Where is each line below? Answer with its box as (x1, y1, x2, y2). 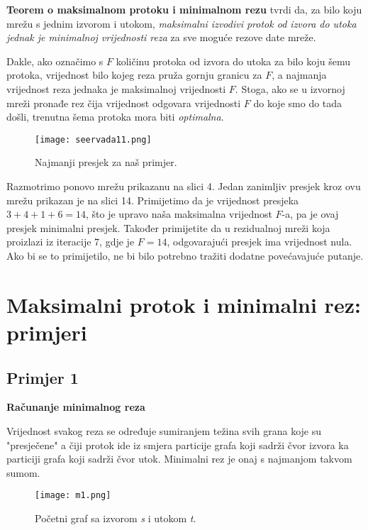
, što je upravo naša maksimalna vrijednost (86, 206, 272, 221)
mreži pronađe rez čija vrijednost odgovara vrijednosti (6, 95, 241, 110)
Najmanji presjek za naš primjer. (35, 155, 177, 170)
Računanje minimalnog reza (6, 399, 145, 414)
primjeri (6, 317, 87, 346)
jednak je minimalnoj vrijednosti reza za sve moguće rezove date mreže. (6, 30, 316, 45)
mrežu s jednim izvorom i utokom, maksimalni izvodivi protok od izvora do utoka (6, 16, 357, 31)
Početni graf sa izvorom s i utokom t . (35, 510, 196, 525)
